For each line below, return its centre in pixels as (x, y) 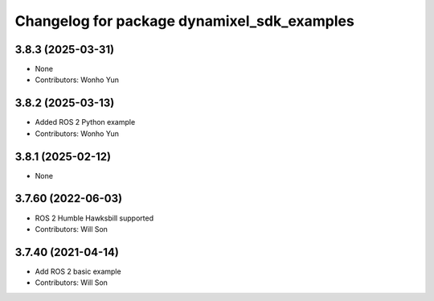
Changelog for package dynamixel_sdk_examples (185, 21)
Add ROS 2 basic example (78, 271)
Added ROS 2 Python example (85, 122)
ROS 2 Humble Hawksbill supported (94, 218)
